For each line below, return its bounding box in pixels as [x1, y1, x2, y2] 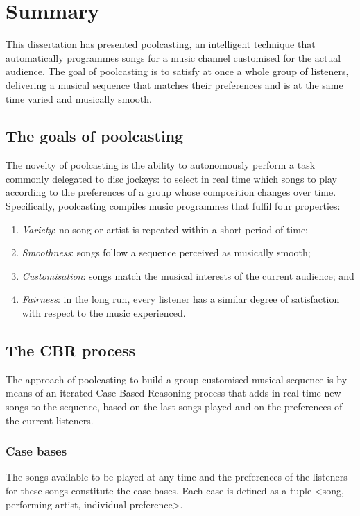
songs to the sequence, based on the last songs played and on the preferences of [6, 399, 343, 414]
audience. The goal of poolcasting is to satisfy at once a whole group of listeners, [6, 64, 349, 78]
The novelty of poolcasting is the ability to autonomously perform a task [6, 158, 316, 172]
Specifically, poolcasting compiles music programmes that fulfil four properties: [6, 199, 341, 213]
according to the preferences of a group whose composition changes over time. [6, 185, 336, 199]
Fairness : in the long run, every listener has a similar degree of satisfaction [22, 292, 340, 306]
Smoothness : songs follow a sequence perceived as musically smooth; [22, 245, 311, 260]
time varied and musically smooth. [6, 91, 152, 106]
